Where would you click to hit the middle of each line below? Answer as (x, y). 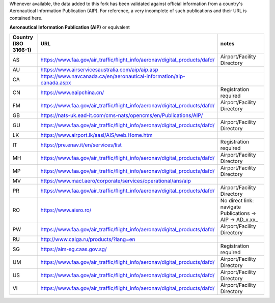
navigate (231, 207)
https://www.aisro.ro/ (66, 210)
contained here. (26, 18)
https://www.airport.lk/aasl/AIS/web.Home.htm (97, 135)
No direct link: (237, 200)
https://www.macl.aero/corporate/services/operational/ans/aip (116, 180)
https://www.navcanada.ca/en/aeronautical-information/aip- (113, 76)
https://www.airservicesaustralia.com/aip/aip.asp (100, 70)
